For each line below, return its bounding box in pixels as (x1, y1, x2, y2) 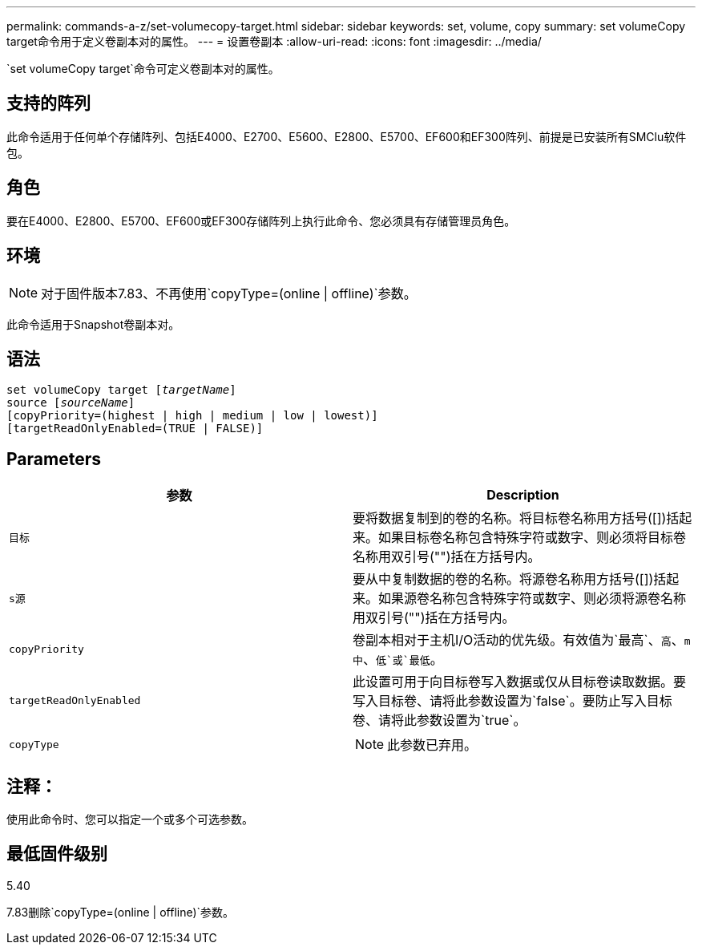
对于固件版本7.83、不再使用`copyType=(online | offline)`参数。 (41, 285, 417, 301)
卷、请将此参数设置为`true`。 (353, 712, 526, 729)
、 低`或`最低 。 (363, 651, 443, 668)
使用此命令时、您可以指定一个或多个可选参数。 (6, 812, 253, 827)
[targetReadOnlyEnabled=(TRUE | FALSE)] (6, 422, 264, 435)
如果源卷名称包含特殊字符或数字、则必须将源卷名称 (378, 590, 687, 607)
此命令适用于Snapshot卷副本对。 (6, 317, 180, 331)
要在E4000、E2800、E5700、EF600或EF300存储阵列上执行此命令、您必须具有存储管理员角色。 (6, 213, 516, 228)
